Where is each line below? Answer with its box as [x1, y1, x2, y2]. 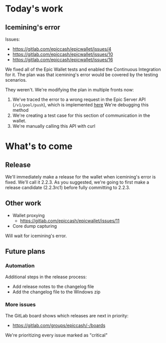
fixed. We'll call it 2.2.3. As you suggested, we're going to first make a [5, 179, 149, 185]
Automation [5, 262, 35, 269]
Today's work [5, 3, 64, 15]
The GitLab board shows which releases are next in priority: [5, 312, 129, 318]
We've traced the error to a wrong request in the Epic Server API [12, 96, 146, 102]
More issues [5, 301, 36, 308]
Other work [5, 199, 42, 208]
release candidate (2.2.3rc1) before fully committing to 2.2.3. [5, 185, 130, 191]
